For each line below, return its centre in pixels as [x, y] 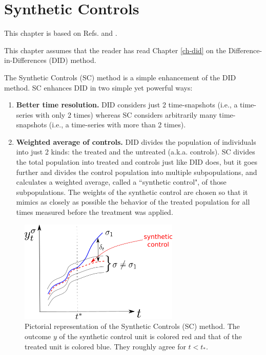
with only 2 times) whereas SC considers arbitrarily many [126, 114]
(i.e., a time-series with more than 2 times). [117, 125]
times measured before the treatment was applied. [95, 212]
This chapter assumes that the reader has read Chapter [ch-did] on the [115, 50]
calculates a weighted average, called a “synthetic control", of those [121, 182]
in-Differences [25, 60]
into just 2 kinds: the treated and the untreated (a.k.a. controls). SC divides [136, 152]
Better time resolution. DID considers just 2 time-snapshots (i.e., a [127, 105]
